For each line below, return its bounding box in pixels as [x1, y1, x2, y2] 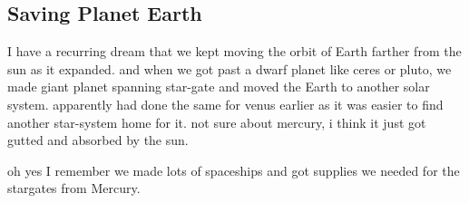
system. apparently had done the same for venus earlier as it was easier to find [7, 94, 444, 113]
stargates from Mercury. [7, 179, 141, 198]
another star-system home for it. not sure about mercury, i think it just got [7, 112, 426, 131]
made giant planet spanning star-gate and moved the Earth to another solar [7, 77, 430, 96]
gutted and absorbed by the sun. [7, 130, 189, 150]
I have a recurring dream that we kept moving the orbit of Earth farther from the [7, 42, 462, 61]
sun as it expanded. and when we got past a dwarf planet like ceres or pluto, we [7, 59, 452, 78]
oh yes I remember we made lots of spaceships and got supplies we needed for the [7, 160, 460, 179]
